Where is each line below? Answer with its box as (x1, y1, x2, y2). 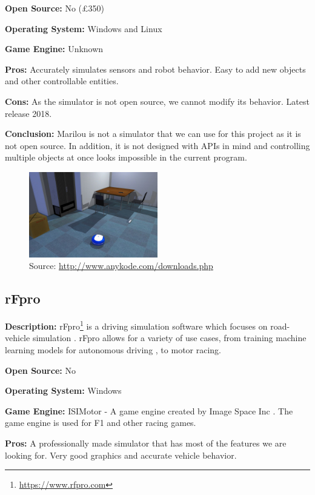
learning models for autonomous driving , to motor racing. (5, 343, 222, 356)
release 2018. (5, 107, 52, 119)
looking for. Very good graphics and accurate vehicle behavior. (5, 448, 237, 461)
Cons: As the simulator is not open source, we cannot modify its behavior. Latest (5, 95, 310, 107)
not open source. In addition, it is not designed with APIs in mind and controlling (5, 139, 310, 151)
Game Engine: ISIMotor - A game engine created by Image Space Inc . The (5, 404, 293, 417)
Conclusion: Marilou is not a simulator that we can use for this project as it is (5, 127, 301, 140)
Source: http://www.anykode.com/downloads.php (29, 259, 213, 272)
